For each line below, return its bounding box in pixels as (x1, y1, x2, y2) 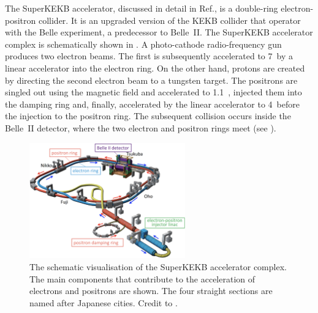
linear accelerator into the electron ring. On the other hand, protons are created (5, 61, 305, 74)
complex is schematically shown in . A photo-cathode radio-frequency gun (5, 37, 282, 50)
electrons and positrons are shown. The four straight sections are (29, 284, 273, 297)
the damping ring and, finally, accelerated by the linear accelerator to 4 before (5, 97, 300, 110)
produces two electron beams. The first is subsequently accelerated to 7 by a (5, 50, 293, 62)
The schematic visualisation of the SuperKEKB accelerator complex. (29, 260, 287, 273)
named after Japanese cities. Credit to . (29, 296, 178, 309)
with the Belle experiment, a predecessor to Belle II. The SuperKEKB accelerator (5, 26, 313, 39)
